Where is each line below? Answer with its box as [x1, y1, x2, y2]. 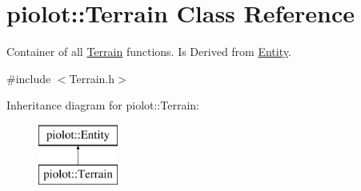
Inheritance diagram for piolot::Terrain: [6, 97, 199, 113]
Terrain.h [69, 70, 115, 86]
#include [6, 70, 51, 86]
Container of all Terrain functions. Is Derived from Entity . [6, 43, 291, 60]
